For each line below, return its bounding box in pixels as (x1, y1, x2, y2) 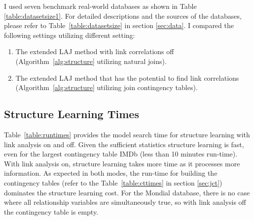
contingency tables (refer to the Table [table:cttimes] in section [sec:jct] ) (4, 177, 222, 188)
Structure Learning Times (4, 106, 139, 122)
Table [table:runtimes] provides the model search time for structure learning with (4, 129, 250, 139)
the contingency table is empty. (4, 206, 99, 217)
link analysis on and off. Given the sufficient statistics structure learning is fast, (4, 139, 244, 149)
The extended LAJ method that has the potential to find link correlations (15, 72, 239, 83)
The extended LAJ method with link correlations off (15, 46, 174, 57)
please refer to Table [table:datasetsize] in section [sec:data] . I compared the (4, 20, 234, 31)
